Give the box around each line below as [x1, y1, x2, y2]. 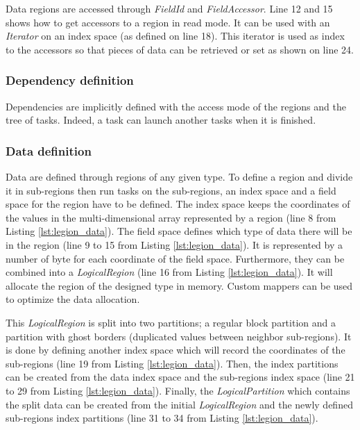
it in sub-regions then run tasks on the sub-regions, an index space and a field [6, 183, 336, 197]
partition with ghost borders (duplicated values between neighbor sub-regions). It [6, 329, 352, 343]
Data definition [6, 142, 92, 159]
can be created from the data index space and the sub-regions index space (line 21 [6, 370, 355, 384]
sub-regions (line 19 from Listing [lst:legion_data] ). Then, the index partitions [6, 356, 338, 370]
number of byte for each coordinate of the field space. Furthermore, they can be [6, 251, 345, 265]
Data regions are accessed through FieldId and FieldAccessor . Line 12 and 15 [6, 1, 333, 15]
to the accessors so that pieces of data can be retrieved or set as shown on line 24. [6, 42, 354, 56]
